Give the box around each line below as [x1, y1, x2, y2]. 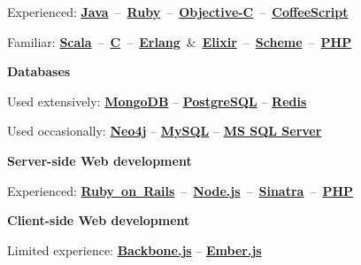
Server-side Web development [7, 151, 192, 169]
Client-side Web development [7, 211, 190, 230]
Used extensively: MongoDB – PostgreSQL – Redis [7, 91, 307, 110]
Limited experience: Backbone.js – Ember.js [7, 240, 262, 259]
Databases [7, 62, 71, 81]
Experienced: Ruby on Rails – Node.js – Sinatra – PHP [7, 181, 354, 199]
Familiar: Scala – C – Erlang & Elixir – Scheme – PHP [7, 32, 352, 51]
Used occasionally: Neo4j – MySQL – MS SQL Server [7, 121, 322, 140]
